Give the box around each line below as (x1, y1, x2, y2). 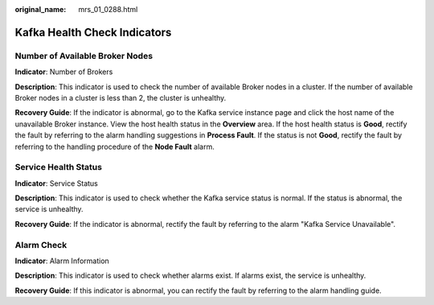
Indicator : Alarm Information (14, 256, 110, 266)
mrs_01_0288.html (78, 5, 138, 14)
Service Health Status (14, 162, 102, 173)
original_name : (14, 5, 67, 14)
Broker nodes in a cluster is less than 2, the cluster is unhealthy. (14, 93, 227, 102)
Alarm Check (14, 239, 68, 250)
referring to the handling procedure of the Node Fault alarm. (14, 142, 215, 151)
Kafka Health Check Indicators (14, 25, 172, 39)
